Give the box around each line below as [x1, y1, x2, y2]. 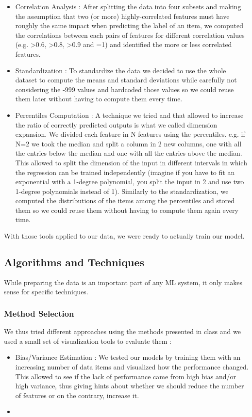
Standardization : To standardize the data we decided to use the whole [15, 65, 226, 75]
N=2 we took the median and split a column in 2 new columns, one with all [15, 138, 242, 148]
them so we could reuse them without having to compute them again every [15, 205, 238, 215]
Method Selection [4, 307, 74, 319]
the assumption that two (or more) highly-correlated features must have [15, 11, 230, 21]
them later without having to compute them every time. [15, 94, 183, 104]
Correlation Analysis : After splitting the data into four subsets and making [15, 1, 241, 11]
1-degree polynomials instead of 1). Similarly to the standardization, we [15, 186, 229, 196]
